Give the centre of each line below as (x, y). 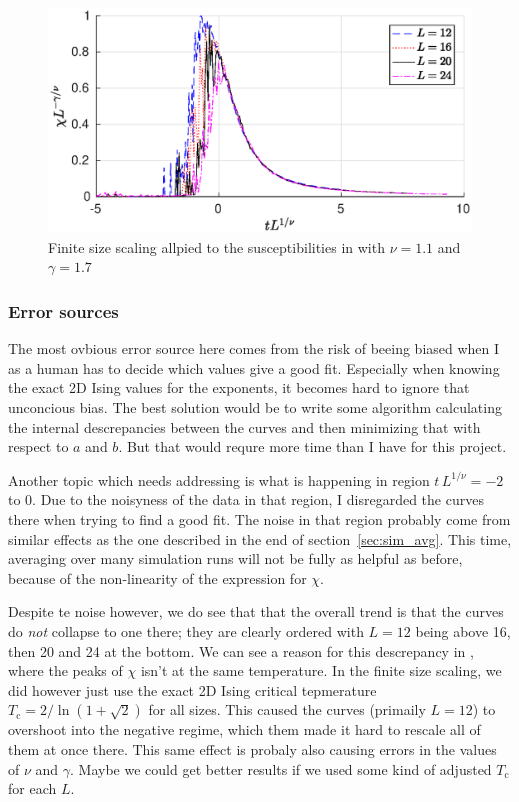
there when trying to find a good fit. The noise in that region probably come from (259, 519)
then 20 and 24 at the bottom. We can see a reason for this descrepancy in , (241, 650)
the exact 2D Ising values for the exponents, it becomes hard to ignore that (239, 387)
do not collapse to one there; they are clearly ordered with (186, 630)
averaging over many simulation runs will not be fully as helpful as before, (235, 558)
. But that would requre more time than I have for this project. (312, 446)
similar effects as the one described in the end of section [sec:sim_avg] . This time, (260, 538)
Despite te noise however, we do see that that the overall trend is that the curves (256, 611)
